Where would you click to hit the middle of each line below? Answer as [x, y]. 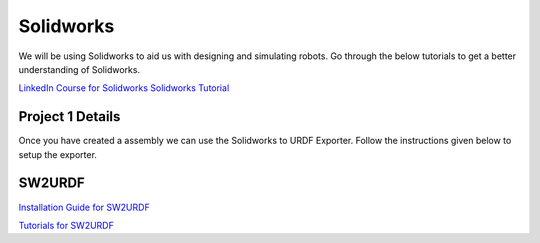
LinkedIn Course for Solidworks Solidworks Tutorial [124, 88]
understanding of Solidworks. [79, 69]
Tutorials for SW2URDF [66, 225]
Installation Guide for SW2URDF [84, 207]
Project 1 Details [69, 116]
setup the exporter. [57, 154]
